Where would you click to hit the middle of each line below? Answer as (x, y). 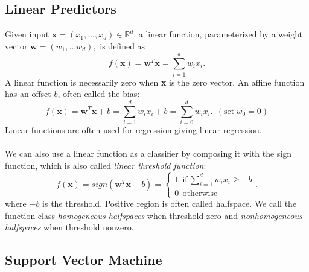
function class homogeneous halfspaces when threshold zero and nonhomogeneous (154, 215)
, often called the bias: (99, 94)
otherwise (200, 193)
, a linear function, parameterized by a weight (218, 34)
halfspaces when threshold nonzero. (69, 227)
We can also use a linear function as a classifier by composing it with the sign (148, 153)
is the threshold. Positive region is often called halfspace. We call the (170, 204)
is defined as (123, 46)
